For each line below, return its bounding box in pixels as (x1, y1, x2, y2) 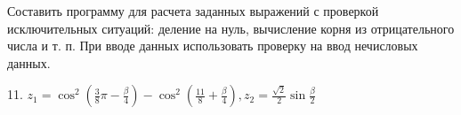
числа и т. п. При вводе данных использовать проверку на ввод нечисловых (7, 36, 418, 55)
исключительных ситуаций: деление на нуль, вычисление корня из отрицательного (7, 19, 455, 37)
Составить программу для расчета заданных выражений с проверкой (7, 2, 379, 19)
